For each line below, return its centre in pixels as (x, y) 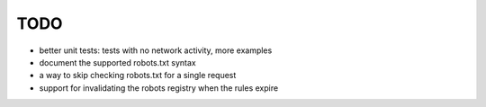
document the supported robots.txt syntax (118, 62)
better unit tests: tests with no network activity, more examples (156, 50)
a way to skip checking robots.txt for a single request (138, 76)
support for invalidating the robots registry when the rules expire (159, 88)
